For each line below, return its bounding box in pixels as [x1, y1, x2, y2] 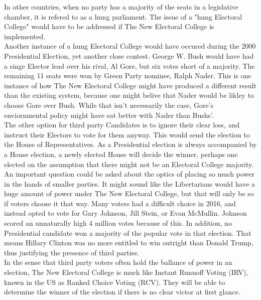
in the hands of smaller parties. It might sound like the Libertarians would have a [4, 178, 255, 189]
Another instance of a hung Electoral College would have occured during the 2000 [4, 41, 256, 51]
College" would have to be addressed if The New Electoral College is [4, 21, 214, 32]
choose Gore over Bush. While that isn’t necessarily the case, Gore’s [4, 99, 214, 110]
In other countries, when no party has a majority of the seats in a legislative [4, 2, 238, 12]
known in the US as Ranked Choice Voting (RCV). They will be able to [4, 276, 225, 287]
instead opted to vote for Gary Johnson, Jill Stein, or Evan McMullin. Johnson [4, 208, 247, 218]
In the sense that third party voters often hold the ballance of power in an [4, 257, 232, 267]
